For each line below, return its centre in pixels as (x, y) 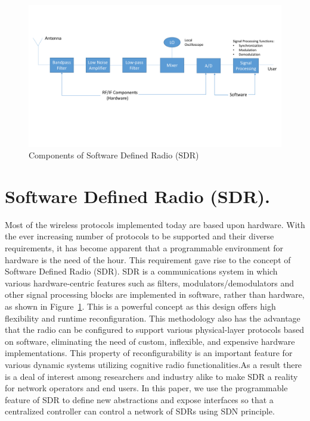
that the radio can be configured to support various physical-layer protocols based (154, 330)
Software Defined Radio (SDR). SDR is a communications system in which (141, 271)
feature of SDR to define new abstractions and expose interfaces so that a (139, 399)
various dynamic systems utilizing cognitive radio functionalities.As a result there (154, 364)
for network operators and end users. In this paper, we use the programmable (146, 388)
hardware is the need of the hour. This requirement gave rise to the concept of (148, 259)
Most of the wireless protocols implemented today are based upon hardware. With (155, 224)
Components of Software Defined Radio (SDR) (114, 155)
